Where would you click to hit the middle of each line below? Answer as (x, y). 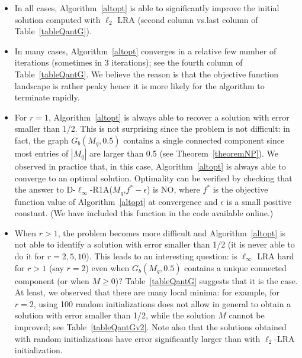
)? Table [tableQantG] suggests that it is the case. (206, 280)
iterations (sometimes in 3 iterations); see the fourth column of (128, 62)
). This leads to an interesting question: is (162, 256)
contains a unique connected (235, 267)
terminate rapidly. (47, 97)
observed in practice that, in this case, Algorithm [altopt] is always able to (150, 166)
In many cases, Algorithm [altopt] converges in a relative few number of (145, 51)
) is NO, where (173, 189)
